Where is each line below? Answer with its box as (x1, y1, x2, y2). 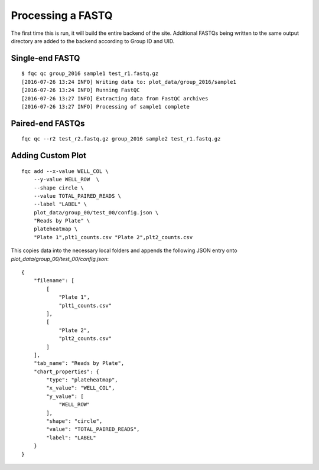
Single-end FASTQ (11, 53, 80, 63)
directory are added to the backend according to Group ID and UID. (11, 37, 175, 44)
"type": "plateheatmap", (46, 377, 118, 383)
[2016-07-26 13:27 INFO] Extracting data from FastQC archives (21, 95, 209, 102)
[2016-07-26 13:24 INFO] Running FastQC (21, 87, 140, 94)
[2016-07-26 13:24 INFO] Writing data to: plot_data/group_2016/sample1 (21, 79, 236, 85)
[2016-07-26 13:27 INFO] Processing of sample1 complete (21, 103, 190, 110)
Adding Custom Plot (11, 151, 87, 161)
